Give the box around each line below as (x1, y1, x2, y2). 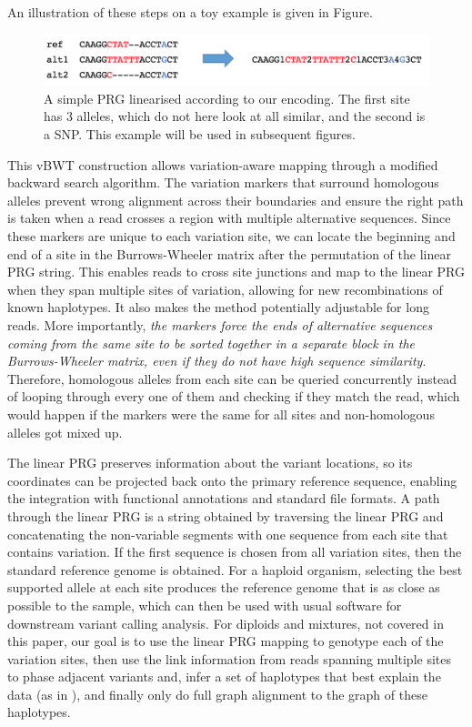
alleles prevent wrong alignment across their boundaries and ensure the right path (7, 190, 464, 209)
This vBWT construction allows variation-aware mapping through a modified (7, 155, 438, 174)
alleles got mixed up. (7, 422, 123, 441)
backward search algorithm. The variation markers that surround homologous (7, 173, 439, 192)
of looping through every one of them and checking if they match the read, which (7, 387, 460, 406)
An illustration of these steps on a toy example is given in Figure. (7, 3, 373, 21)
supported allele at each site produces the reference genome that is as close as (7, 578, 440, 597)
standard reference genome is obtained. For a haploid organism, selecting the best (7, 560, 463, 579)
